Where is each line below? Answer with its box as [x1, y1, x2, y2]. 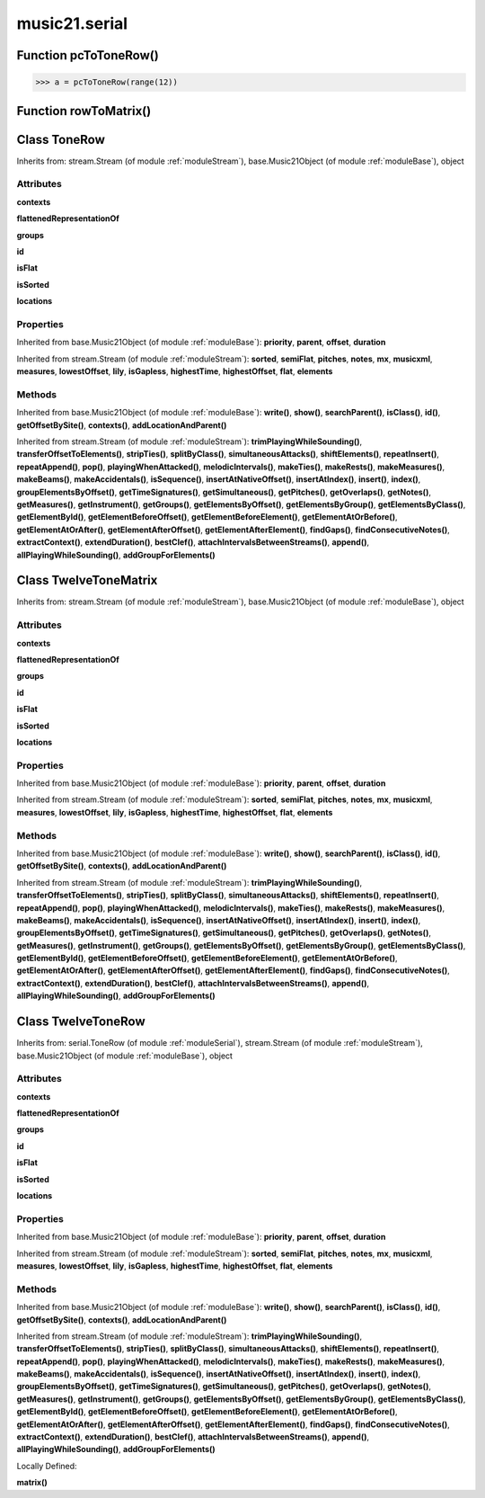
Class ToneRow [16, 131, 105, 147]
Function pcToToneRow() [16, 48, 159, 63]
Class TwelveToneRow [16, 1014, 145, 1030]
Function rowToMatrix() [16, 103, 152, 119]
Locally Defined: [16, 1460, 77, 1471]
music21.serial [16, 13, 128, 33]
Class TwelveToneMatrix [16, 573, 158, 588]
